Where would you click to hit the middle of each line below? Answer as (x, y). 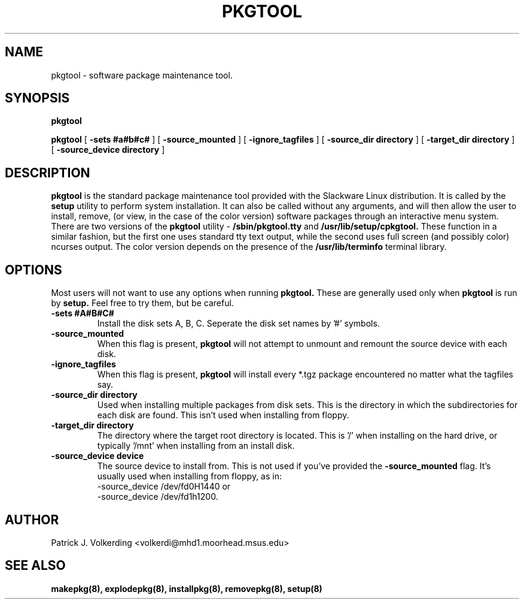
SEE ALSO (35, 566)
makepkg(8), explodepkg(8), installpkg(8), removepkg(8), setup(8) (187, 588)
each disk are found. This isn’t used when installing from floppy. (223, 415)
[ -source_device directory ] (108, 150)
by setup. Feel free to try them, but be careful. (142, 303)
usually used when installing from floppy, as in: (189, 476)
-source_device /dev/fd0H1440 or (164, 487)
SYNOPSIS (37, 98)
